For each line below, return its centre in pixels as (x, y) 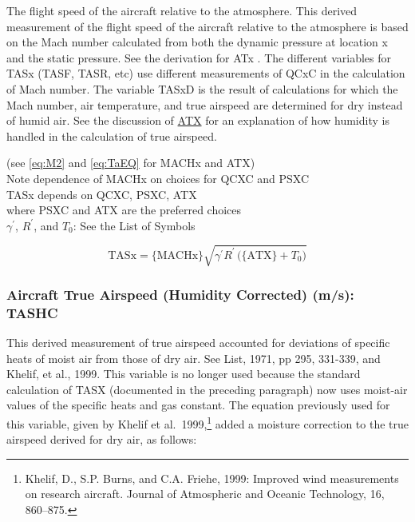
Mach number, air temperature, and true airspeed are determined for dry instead (205, 104)
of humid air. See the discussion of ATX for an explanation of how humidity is (198, 120)
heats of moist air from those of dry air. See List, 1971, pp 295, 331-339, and (194, 358)
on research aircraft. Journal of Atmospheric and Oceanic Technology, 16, (205, 494)
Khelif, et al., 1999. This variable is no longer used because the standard (184, 374)
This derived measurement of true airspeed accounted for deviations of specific (198, 342)
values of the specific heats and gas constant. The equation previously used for (198, 405)
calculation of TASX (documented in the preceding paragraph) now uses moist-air (207, 389)
